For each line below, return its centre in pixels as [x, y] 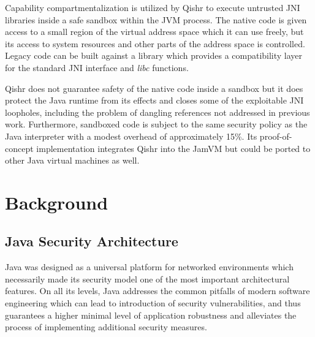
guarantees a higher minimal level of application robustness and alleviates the [151, 315]
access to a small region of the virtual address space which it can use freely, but [154, 32]
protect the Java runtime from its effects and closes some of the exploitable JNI [154, 100]
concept [19, 148]
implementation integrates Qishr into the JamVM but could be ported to [173, 148]
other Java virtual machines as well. [72, 160]
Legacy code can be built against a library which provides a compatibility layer [154, 55]
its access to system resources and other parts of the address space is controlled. [155, 43]
